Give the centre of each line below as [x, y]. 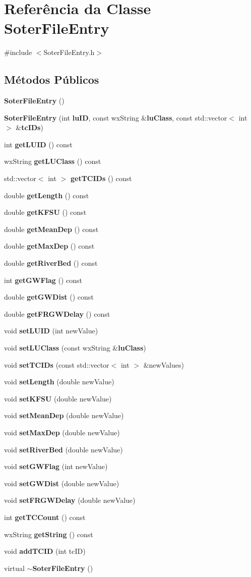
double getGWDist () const [49, 297]
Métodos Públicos [52, 79]
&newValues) [164, 364]
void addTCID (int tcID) [45, 551]
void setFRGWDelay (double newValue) [70, 500]
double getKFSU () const [45, 212]
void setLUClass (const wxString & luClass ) [75, 348]
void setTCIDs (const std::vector [57, 364]
